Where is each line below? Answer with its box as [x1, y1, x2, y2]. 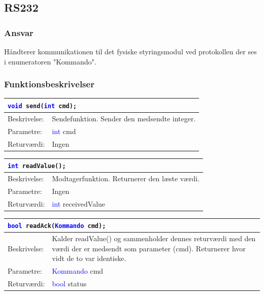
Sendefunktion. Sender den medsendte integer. [52, 113, 196, 123]
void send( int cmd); [8, 102, 77, 110]
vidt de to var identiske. [52, 253, 126, 264]
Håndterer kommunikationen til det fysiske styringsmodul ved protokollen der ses [4, 46, 257, 56]
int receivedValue [52, 198, 106, 209]
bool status [52, 278, 87, 289]
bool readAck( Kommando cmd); [8, 222, 106, 230]
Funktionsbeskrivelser [4, 78, 94, 90]
